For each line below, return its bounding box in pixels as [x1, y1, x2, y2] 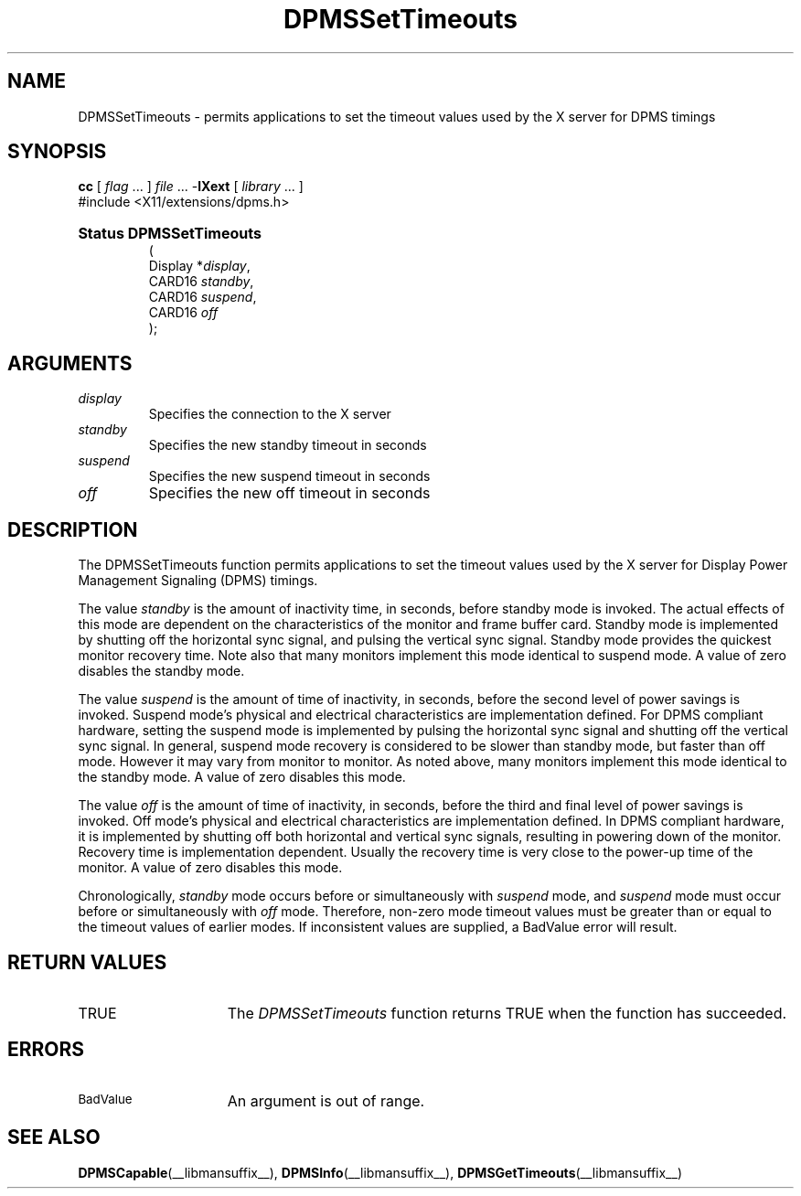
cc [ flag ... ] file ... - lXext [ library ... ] [78, 178, 304, 195]
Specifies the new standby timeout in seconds [148, 437, 427, 454]
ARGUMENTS [7, 351, 133, 375]
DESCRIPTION [7, 518, 138, 541]
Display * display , [148, 258, 251, 274]
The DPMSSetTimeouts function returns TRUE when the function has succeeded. [227, 1003, 787, 1022]
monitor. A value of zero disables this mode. [78, 860, 343, 876]
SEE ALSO [7, 1126, 101, 1149]
